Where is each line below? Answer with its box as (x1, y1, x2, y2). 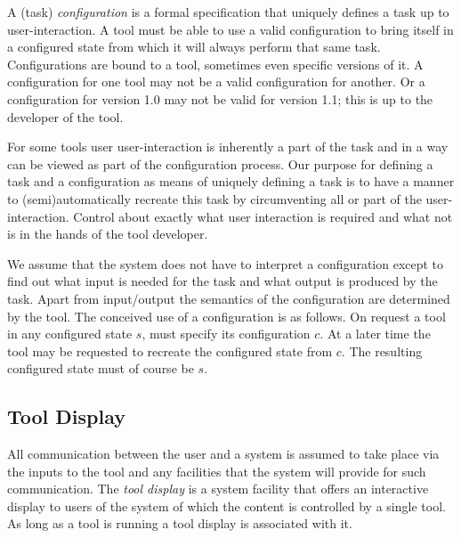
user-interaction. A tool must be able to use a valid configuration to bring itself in (7, 20, 454, 38)
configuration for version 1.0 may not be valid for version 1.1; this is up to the (7, 89, 433, 108)
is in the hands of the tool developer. (7, 224, 208, 243)
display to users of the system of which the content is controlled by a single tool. (7, 496, 446, 515)
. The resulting (341, 341, 423, 360)
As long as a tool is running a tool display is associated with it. (7, 514, 352, 533)
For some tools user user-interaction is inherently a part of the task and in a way (7, 137, 449, 156)
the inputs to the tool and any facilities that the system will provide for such (7, 461, 426, 480)
